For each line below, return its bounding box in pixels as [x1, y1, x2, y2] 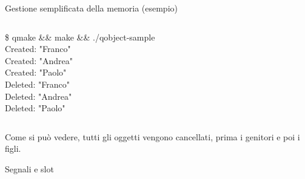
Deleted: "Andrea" [5, 89, 72, 102]
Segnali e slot [5, 162, 54, 175]
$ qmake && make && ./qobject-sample [5, 30, 155, 43]
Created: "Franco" [5, 42, 71, 55]
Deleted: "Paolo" [5, 102, 65, 114]
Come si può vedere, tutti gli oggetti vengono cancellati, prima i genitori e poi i [5, 130, 300, 143]
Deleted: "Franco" [5, 77, 70, 90]
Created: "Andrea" [5, 54, 73, 67]
